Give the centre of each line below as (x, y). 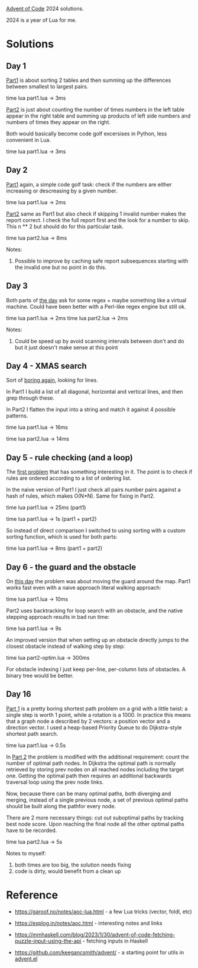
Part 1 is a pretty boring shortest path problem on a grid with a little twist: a (97, 708)
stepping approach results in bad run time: (58, 617)
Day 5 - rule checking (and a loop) (69, 458)
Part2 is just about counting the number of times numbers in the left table (95, 110)
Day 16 (19, 694)
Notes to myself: (26, 853)
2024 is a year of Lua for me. (41, 20)
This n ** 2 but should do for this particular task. (65, 226)
